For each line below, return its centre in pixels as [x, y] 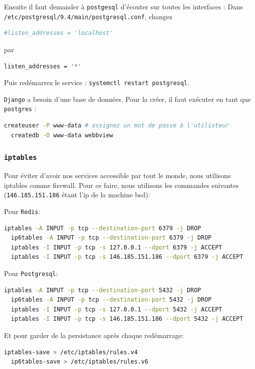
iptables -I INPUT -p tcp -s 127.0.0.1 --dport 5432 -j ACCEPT [116, 309]
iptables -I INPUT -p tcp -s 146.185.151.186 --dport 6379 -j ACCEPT [127, 257]
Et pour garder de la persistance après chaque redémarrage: [94, 335]
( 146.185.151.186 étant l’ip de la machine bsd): [77, 195]
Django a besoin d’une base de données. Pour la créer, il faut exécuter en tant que [127, 99]
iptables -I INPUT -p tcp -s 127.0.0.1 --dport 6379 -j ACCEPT [116, 247]
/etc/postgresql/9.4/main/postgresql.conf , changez [88, 16]
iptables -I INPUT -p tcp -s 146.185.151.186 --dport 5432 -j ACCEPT [127, 319]
